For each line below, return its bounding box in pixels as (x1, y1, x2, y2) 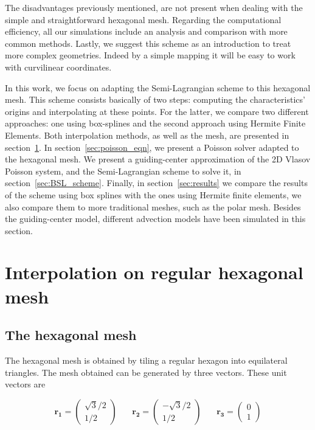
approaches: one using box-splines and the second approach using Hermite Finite (5, 117, 306, 130)
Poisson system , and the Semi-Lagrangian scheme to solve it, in (5, 164, 241, 177)
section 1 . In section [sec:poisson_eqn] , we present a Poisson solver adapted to (5, 140, 299, 153)
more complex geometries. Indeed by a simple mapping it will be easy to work (5, 49, 296, 61)
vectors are (5, 378, 46, 390)
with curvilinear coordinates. (5, 60, 112, 73)
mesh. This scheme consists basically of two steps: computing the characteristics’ (5, 93, 305, 106)
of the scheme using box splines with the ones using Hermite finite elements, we (5, 188, 302, 201)
